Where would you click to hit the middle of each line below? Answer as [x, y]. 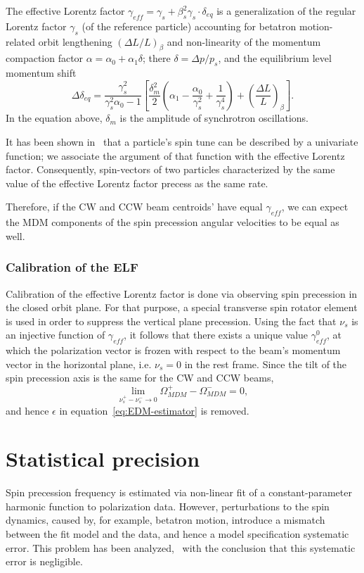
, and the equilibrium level [275, 58]
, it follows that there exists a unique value [216, 335]
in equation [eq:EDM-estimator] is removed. [154, 410]
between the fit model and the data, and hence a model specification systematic [177, 534]
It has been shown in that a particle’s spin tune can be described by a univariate [182, 141]
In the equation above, [54, 118]
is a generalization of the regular [286, 11]
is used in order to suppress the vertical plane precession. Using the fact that [171, 321]
